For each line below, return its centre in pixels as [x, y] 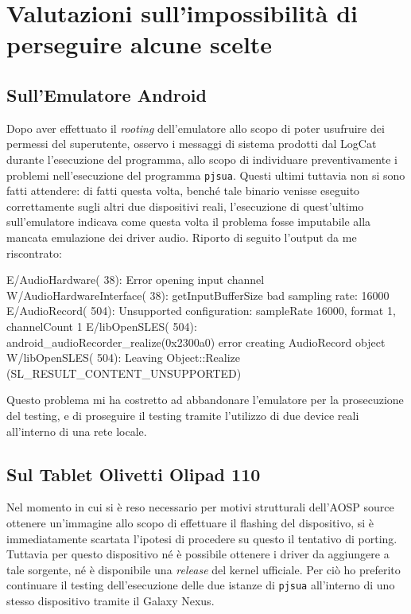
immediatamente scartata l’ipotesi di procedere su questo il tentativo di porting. [202, 538]
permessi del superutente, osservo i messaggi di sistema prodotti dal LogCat [192, 144]
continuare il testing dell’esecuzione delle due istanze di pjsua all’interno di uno [201, 585]
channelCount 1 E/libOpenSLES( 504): [102, 326]
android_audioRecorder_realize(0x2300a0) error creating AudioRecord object [196, 342]
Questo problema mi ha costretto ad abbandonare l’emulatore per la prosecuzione [205, 400]
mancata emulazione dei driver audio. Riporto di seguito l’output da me [182, 237]
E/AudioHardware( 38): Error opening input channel [136, 280]
